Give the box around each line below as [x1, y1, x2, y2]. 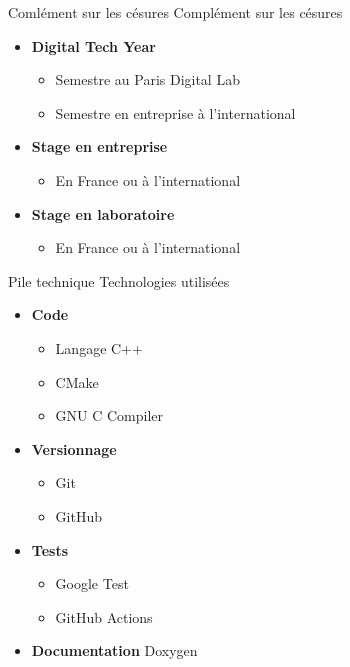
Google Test [55, 573, 129, 594]
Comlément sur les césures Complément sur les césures [8, 2, 343, 22]
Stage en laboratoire [31, 203, 175, 224]
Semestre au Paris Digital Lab [55, 69, 240, 90]
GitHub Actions [55, 606, 153, 627]
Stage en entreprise [31, 136, 168, 157]
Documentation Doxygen [31, 640, 198, 661]
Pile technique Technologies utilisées [8, 270, 230, 291]
